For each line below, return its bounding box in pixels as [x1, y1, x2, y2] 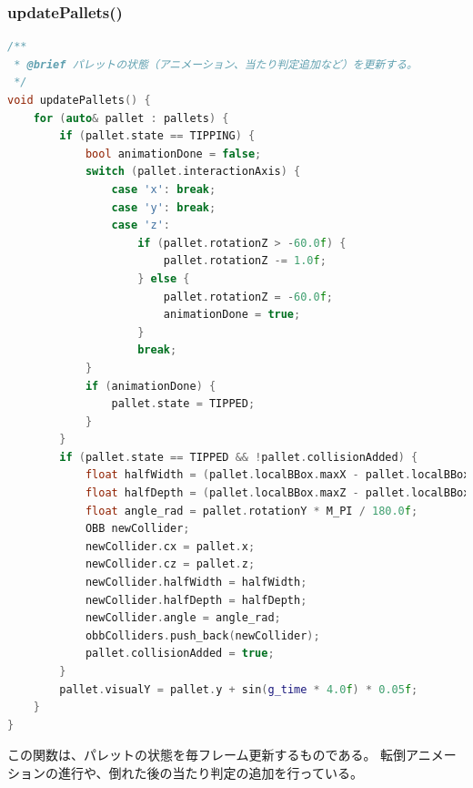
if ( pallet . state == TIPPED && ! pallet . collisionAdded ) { [59, 450, 418, 464]
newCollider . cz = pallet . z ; [85, 558, 256, 571]
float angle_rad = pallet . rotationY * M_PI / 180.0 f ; [85, 504, 418, 517]
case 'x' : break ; [111, 182, 216, 196]
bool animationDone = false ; [85, 147, 262, 160]
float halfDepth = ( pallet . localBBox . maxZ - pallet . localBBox [85, 486, 470, 500]
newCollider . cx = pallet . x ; [85, 539, 256, 553]
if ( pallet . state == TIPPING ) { [59, 129, 256, 143]
